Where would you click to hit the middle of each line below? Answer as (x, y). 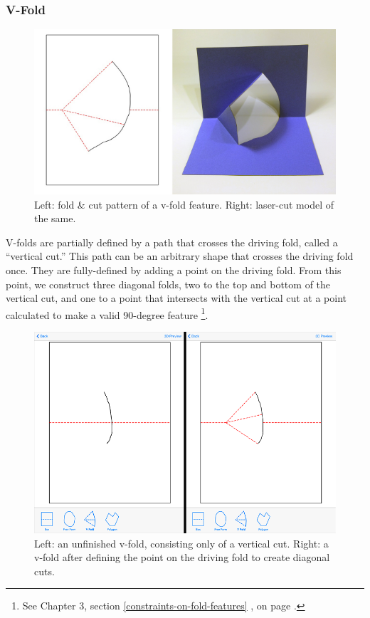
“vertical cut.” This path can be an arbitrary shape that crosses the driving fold (180, 256)
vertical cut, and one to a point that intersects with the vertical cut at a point (176, 298)
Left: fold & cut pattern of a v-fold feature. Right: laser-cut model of (184, 204)
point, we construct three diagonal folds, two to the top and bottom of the (168, 284)
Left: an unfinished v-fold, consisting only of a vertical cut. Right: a (181, 543)
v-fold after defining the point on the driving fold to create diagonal (182, 557)
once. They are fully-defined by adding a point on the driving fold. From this (174, 269)
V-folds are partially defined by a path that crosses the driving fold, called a (172, 242)
